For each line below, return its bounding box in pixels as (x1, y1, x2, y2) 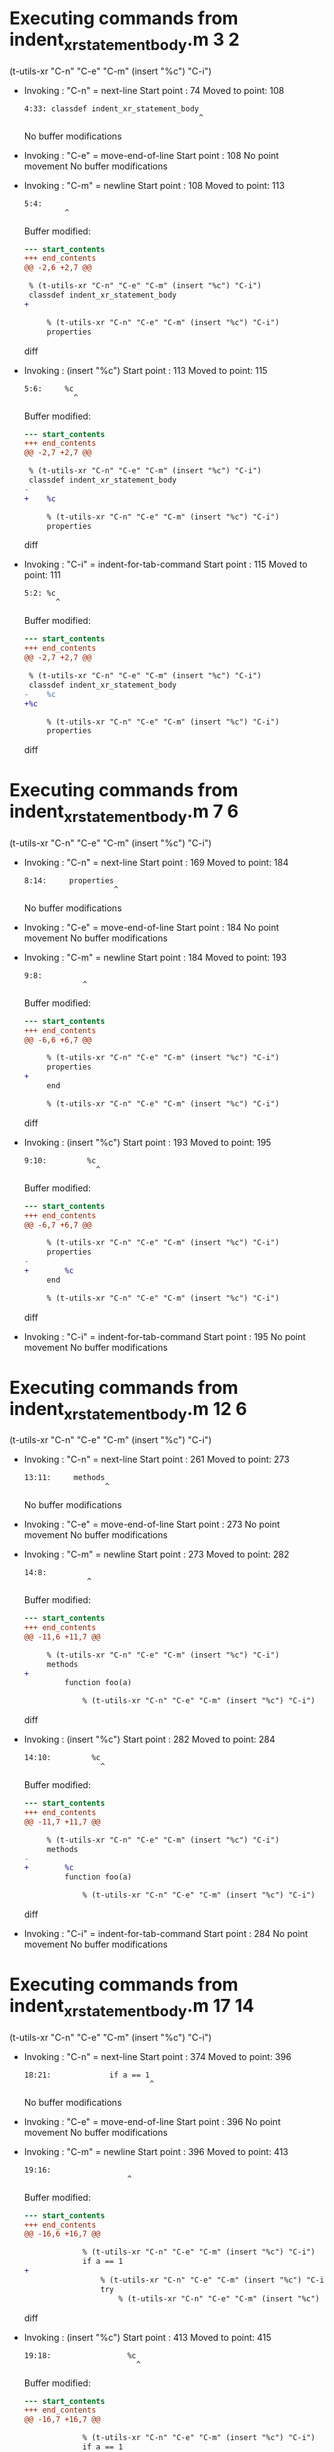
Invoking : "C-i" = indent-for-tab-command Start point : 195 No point (23, 1330, 306, 1342)
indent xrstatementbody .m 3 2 (9, 28, 240, 54)
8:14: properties (23, 875, 114, 886)
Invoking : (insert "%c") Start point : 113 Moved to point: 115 (23, 364, 268, 376)
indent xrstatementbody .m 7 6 (9, 800, 239, 827)
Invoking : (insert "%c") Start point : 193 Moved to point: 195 (23, 1136, 272, 1148)
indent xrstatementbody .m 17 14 (9, 1995, 255, 2021)
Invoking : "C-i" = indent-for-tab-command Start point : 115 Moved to (23, 558, 308, 571)
